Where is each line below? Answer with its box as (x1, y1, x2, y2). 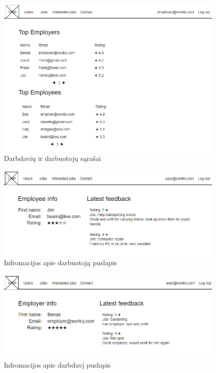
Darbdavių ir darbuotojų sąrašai (4, 153, 101, 163)
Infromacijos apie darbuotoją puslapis (4, 257, 117, 267)
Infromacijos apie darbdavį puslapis (4, 359, 111, 370)
